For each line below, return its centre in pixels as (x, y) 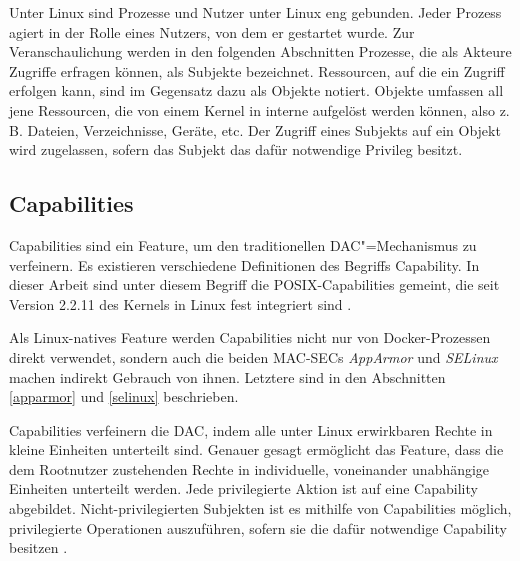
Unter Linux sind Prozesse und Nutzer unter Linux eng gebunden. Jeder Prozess (255, 12)
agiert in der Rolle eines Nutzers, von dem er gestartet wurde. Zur (212, 31)
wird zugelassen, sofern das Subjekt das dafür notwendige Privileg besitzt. (236, 149)
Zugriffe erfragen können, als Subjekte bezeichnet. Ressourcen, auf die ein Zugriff (257, 70)
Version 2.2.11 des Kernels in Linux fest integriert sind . (180, 303)
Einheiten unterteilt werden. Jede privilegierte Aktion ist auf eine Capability (243, 488)
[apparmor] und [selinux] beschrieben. (124, 396)
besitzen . (38, 547)
